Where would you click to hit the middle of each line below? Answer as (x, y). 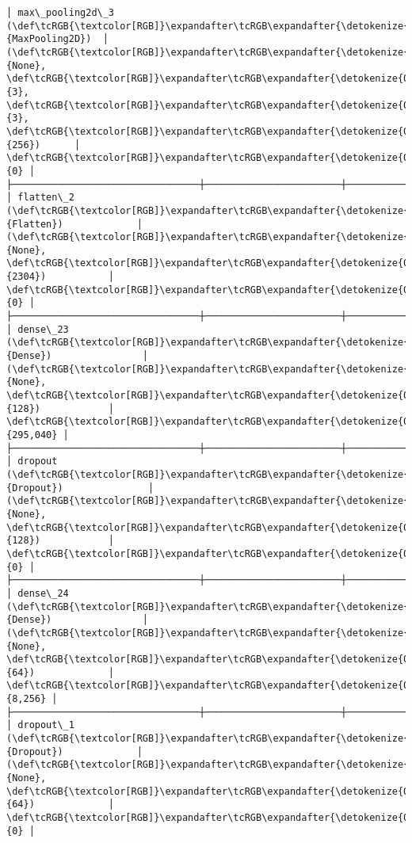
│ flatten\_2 (40, 198)
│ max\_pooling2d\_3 (61, 13)
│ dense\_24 (38, 593)
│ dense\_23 (38, 329)
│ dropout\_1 (40, 725)
